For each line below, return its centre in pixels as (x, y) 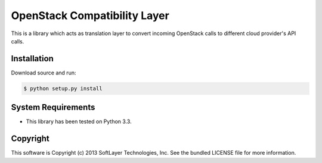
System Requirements (53, 107)
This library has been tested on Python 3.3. (79, 121)
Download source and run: (44, 73)
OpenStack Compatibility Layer (90, 15)
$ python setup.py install (63, 88)
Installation (32, 59)
